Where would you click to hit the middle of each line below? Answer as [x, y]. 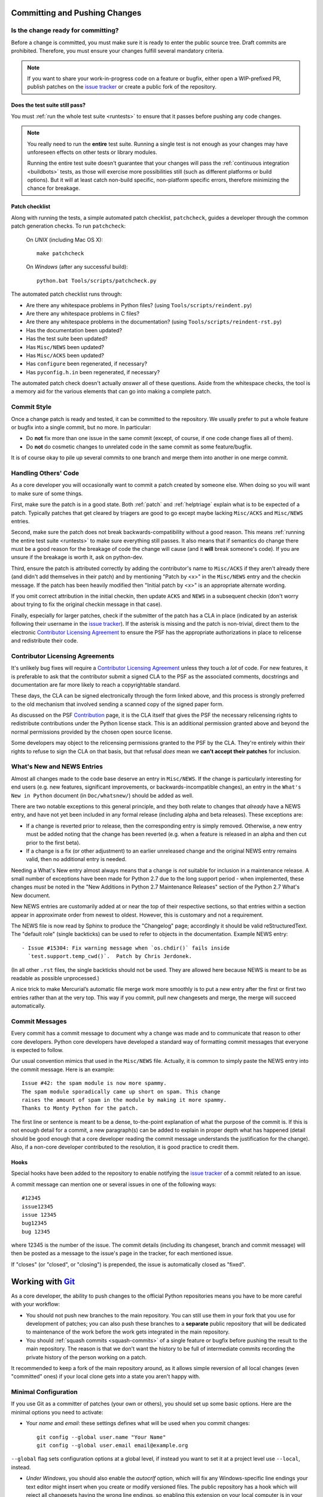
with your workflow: [36, 1304]
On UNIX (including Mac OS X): [65, 240]
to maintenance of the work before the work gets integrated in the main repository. [128, 1332]
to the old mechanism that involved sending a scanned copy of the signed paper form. [117, 704]
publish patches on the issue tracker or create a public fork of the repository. [122, 87]
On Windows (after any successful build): [77, 267]
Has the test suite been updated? [67, 339]
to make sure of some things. [47, 493]
